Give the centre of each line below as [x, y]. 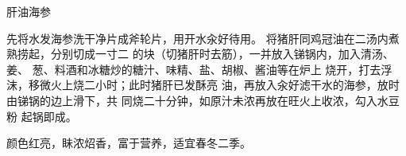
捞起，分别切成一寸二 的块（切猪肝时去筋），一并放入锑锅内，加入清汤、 [205, 54]
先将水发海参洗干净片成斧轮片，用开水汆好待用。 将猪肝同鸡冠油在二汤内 [197, 38]
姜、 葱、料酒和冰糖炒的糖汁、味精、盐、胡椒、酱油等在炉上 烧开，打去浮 [199, 69]
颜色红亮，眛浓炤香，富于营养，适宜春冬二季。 [129, 143]
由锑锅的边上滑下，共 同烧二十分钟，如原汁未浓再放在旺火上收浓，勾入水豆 [203, 100]
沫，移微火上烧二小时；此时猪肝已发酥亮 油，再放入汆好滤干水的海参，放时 [203, 85]
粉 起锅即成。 [42, 116]
